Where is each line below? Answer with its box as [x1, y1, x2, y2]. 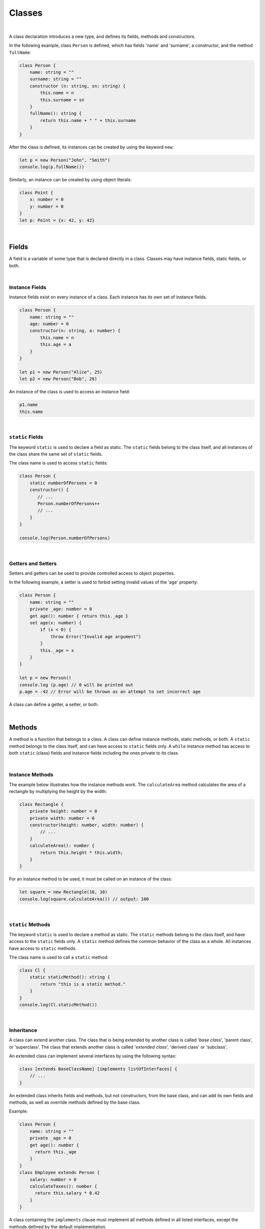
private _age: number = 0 [29, 606, 92, 612]
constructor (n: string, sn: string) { [29, 83, 126, 88]
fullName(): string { [29, 111, 82, 117]
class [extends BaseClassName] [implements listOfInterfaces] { [19, 1066, 178, 1072]
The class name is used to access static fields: [9, 460, 108, 466]
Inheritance [9, 1026, 37, 1033]
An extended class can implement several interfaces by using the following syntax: [9, 1053, 177, 1059]
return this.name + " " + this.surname [40, 117, 136, 123]
